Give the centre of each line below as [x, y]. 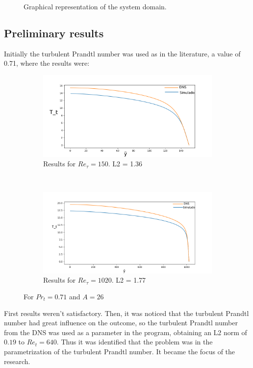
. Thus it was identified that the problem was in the [135, 342]
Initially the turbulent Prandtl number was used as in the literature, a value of [122, 53]
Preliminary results [54, 33]
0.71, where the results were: [47, 63]
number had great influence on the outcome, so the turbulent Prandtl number [121, 323]
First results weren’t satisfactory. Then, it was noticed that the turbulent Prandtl [126, 313]
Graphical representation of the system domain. [95, 6]
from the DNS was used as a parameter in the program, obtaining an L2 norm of [126, 332]
